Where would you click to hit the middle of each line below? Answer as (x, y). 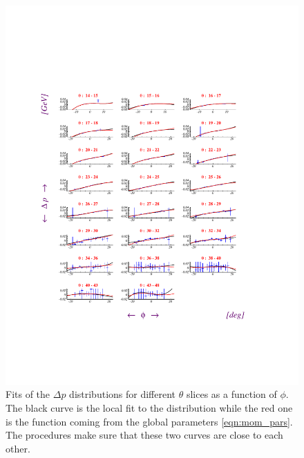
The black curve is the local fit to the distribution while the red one (149, 408)
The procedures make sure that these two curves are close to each (144, 435)
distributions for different (123, 394)
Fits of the (28, 394)
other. (18, 448)
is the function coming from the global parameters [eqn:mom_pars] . (149, 421)
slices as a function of (231, 394)
